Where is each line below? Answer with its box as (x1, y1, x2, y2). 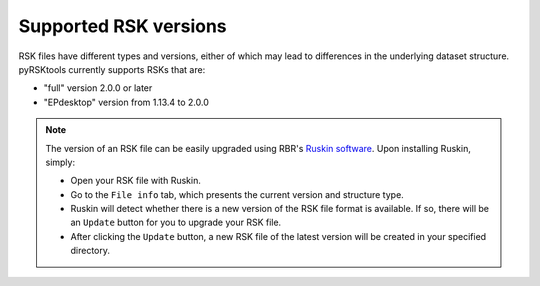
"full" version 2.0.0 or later (43, 82, 153, 94)
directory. (70, 245, 110, 257)
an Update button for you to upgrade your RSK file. (70, 216, 282, 229)
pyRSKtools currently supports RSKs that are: (18, 63, 206, 75)
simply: (45, 156, 75, 168)
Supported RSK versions (18, 15, 227, 37)
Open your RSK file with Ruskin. (70, 175, 202, 187)
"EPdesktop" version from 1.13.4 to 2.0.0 (43, 96, 210, 108)
